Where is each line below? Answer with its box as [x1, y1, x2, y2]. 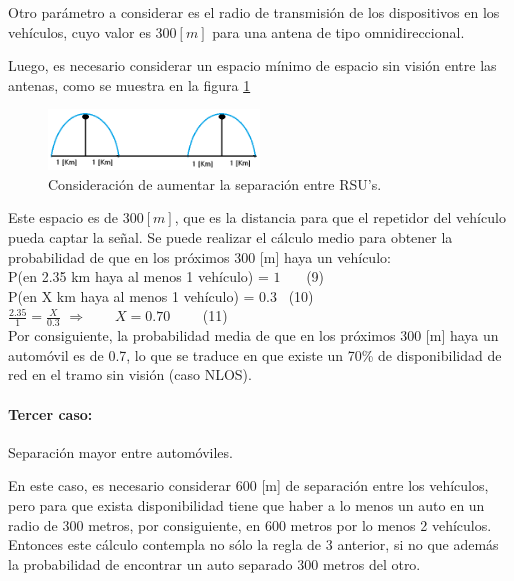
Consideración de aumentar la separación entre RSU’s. [48, 173, 382, 194]
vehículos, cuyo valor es [8, 21, 151, 42]
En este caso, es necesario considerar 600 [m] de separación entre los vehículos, [8, 475, 489, 496]
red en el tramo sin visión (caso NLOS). [8, 364, 252, 385]
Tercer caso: [8, 403, 93, 424]
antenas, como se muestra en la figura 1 [8, 74, 251, 95]
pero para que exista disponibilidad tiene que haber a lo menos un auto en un [8, 495, 485, 516]
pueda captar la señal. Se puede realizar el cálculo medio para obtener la [8, 227, 453, 248]
